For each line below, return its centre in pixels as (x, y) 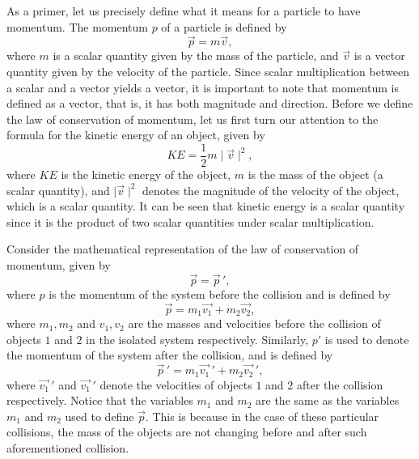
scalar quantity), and (58, 190)
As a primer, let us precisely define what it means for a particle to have (184, 11)
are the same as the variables (328, 400)
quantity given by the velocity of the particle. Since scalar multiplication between (208, 71)
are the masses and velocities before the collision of (254, 323)
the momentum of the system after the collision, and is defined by (170, 355)
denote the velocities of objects (176, 384)
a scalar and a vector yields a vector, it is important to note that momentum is (203, 87)
